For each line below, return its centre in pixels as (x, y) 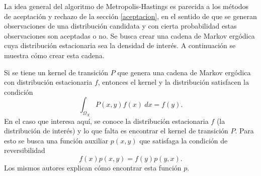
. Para (244, 131)
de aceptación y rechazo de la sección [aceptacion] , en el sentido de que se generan (130, 16)
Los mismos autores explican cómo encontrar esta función (93, 167)
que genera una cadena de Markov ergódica (184, 72)
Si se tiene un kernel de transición (56, 72)
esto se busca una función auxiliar (56, 140)
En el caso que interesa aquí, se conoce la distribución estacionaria (106, 121)
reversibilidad (25, 150)
